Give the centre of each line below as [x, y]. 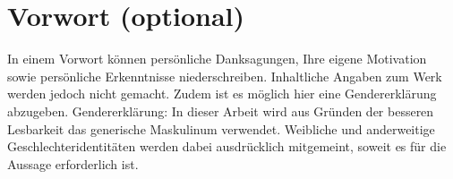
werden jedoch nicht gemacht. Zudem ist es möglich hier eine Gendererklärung [222, 94]
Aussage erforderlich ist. [73, 163]
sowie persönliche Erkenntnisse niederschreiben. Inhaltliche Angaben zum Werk [225, 76]
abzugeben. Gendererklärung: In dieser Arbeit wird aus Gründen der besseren [221, 111]
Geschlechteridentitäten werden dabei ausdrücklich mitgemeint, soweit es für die [227, 146]
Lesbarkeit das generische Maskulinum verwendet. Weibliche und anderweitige [221, 128]
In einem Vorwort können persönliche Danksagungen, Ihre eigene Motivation [217, 59]
